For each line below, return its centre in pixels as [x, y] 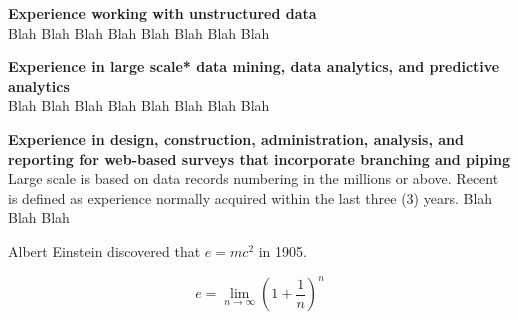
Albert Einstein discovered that [104, 250]
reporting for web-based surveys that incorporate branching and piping [259, 158]
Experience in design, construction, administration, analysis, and [236, 138]
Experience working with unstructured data [162, 13]
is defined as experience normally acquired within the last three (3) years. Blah [250, 197]
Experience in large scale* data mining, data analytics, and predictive [254, 66]
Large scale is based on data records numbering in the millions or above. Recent [253, 178]
